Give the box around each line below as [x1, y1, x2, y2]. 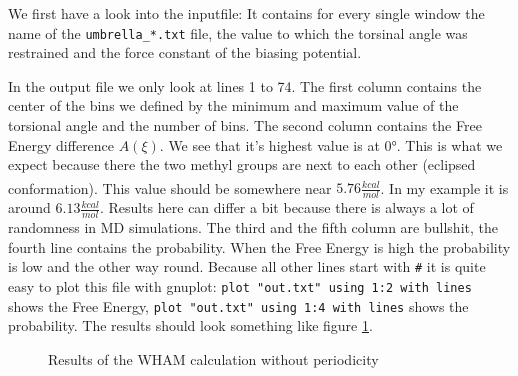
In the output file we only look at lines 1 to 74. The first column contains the [8, 75, 482, 96]
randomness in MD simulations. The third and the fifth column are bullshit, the [8, 217, 498, 238]
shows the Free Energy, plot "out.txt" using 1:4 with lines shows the [8, 295, 469, 316]
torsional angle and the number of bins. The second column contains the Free [8, 115, 482, 136]
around [8, 197, 51, 218]
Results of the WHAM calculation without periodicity [48, 348, 379, 369]
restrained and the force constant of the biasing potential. [8, 42, 362, 63]
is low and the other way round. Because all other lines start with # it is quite [8, 256, 486, 277]
